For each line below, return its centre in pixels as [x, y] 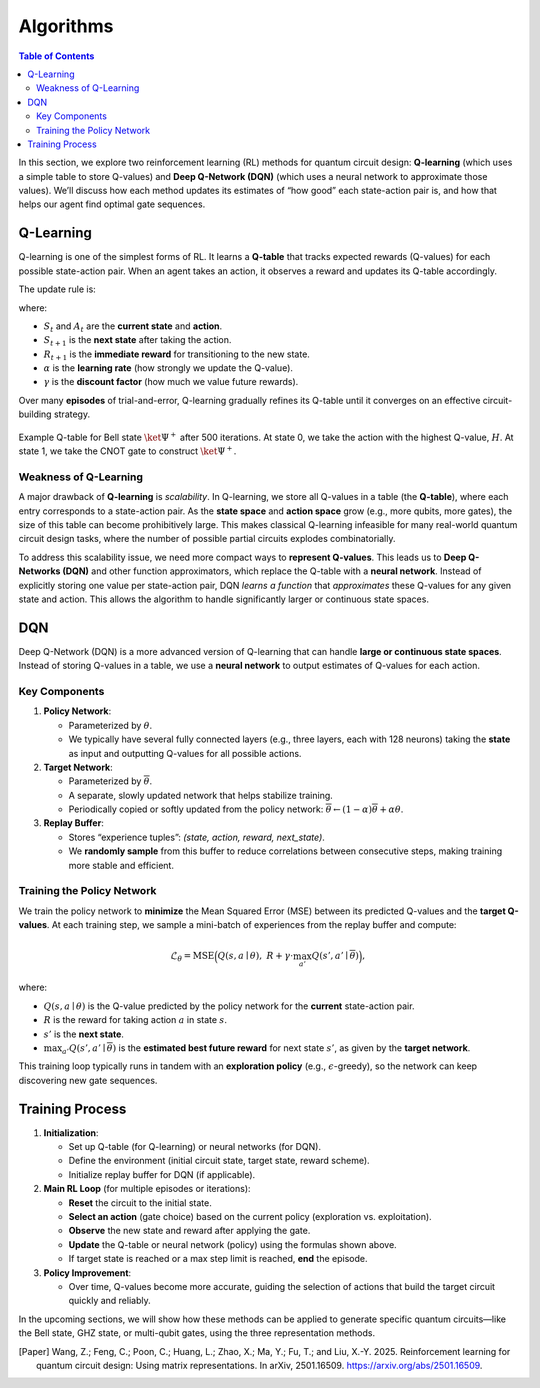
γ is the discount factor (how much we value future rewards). [171, 382]
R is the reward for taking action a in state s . [135, 1020]
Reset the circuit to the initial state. [140, 1202]
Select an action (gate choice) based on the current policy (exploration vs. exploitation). [250, 1217]
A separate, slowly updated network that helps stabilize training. [201, 795]
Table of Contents [56, 56]
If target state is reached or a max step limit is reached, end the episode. [218, 1259]
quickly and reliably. [109, 1301]
